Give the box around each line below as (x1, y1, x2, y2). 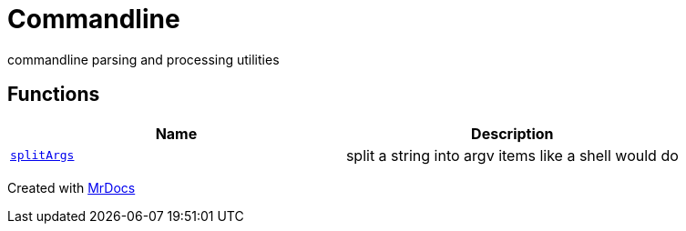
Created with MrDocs (7, 179, 136, 196)
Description (471, 124, 554, 143)
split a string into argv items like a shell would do (345, 146, 679, 165)
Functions (7, 83, 100, 106)
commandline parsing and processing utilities (7, 51, 280, 67)
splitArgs (10, 148, 75, 163)
